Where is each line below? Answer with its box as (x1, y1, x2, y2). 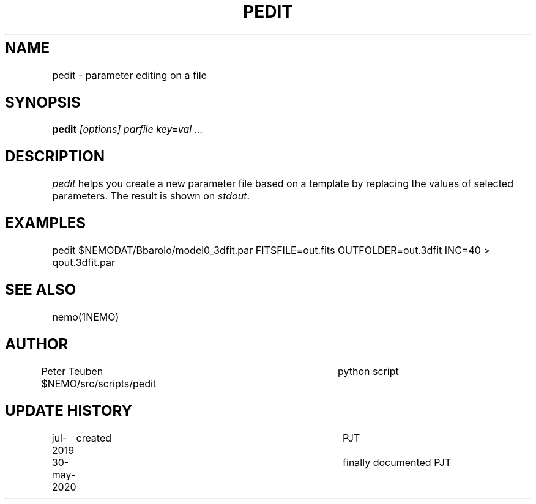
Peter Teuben (41, 365, 103, 377)
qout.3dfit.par (52, 256, 115, 269)
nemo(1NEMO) (52, 310, 119, 323)
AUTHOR (5, 335, 69, 353)
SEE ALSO (5, 281, 76, 298)
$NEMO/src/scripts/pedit (41, 377, 157, 390)
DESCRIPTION (5, 147, 105, 166)
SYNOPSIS (5, 93, 81, 111)
